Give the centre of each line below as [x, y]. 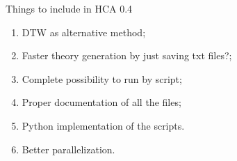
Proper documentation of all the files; [101, 102]
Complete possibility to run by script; [102, 78]
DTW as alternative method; [84, 32]
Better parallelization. [68, 149]
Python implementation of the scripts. [103, 125]
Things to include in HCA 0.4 [69, 8]
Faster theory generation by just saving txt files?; [127, 55]
